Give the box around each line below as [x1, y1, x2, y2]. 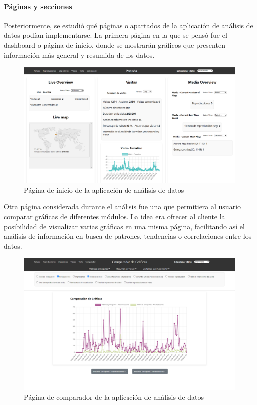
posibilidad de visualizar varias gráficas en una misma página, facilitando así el [4, 221, 245, 231]
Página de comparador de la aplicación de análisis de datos [24, 392, 204, 402]
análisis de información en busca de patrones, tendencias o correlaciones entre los [4, 231, 252, 241]
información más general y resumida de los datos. [4, 49, 155, 60]
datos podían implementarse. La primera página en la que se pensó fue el [4, 30, 227, 40]
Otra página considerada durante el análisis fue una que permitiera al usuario [4, 201, 241, 212]
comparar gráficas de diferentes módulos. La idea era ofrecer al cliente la [4, 211, 225, 222]
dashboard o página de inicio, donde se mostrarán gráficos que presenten [4, 39, 225, 50]
